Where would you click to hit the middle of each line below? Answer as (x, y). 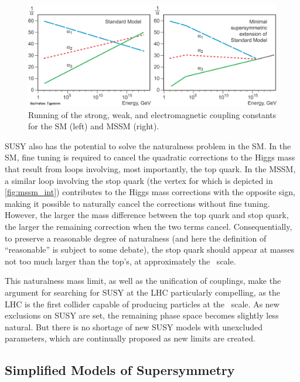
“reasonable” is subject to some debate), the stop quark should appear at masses (150, 249)
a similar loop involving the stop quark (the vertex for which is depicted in (139, 180)
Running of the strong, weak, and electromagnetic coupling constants (152, 114)
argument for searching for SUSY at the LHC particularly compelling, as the (143, 292)
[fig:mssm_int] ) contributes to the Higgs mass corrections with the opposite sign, (150, 192)
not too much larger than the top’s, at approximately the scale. (120, 261)
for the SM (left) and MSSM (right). (94, 126)
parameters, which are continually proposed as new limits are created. (130, 338)
